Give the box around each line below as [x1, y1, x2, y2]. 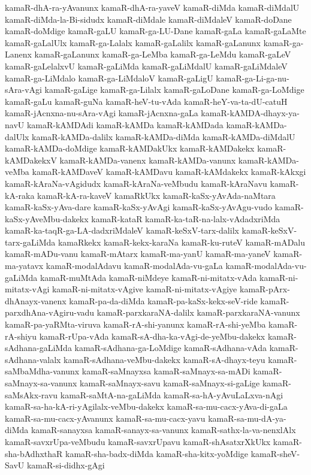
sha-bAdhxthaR [5, 447, 63, 459]
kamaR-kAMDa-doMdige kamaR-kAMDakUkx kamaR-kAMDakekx [5, 142, 255, 155]
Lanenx [5, 48, 32, 60]
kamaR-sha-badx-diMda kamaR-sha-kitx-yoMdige [65, 447, 249, 459]
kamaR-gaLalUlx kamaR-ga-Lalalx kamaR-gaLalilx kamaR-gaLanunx [5, 36, 261, 49]
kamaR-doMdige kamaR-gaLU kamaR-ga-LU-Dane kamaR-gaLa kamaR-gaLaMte [5, 25, 306, 37]
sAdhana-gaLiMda [5, 341, 72, 354]
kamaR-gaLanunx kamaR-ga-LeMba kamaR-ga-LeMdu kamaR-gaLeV [34, 48, 291, 60]
